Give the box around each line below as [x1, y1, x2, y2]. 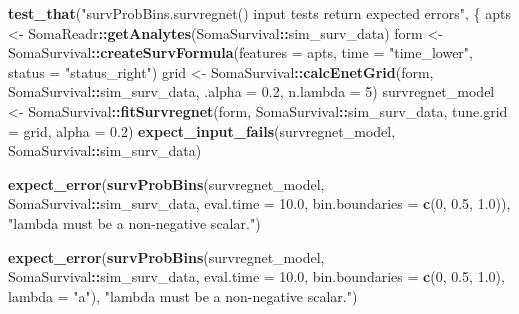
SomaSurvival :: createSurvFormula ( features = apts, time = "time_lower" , [8, 42, 473, 63]
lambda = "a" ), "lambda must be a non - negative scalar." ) [8, 285, 358, 306]
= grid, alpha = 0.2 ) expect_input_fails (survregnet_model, [8, 120, 396, 141]
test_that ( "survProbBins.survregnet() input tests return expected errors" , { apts [8, 3, 512, 23]
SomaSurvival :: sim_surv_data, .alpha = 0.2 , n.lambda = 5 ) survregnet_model [8, 81, 495, 102]
